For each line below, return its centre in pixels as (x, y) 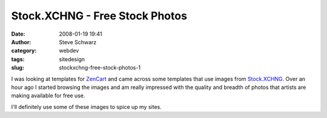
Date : (18, 34)
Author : (21, 42)
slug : (18, 68)
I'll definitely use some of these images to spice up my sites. (86, 107)
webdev (69, 51)
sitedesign (72, 59)
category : (24, 51)
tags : (18, 59)
